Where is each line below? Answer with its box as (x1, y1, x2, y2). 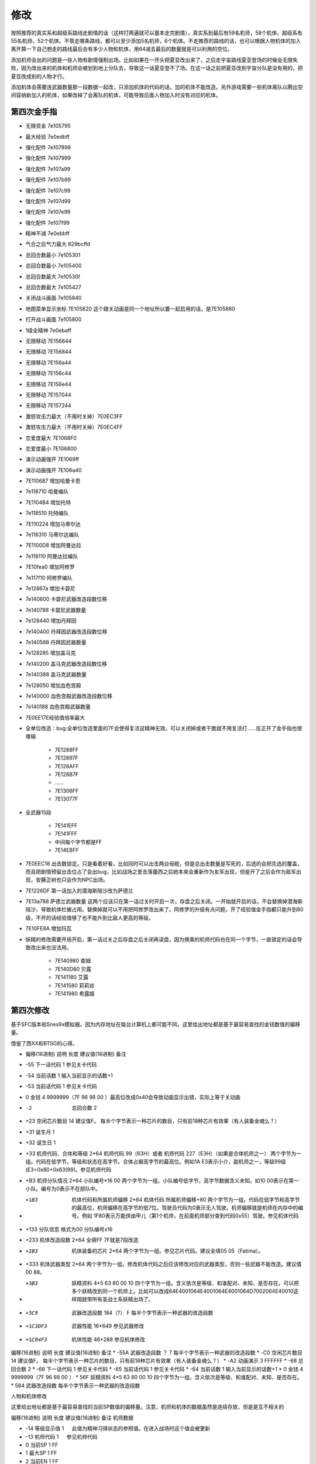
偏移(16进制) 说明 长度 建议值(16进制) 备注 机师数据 (11, 1414, 134, 1421)
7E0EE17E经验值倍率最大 (25, 714, 85, 721)
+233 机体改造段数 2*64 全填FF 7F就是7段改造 (25, 1236, 139, 1244)
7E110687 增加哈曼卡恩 (25, 477, 81, 484)
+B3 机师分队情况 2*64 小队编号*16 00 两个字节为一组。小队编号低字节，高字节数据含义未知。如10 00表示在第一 (25, 1177, 300, 1184)
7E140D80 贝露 (54, 965, 92, 972)
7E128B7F (54, 771, 79, 778)
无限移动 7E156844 (25, 348, 72, 355)
